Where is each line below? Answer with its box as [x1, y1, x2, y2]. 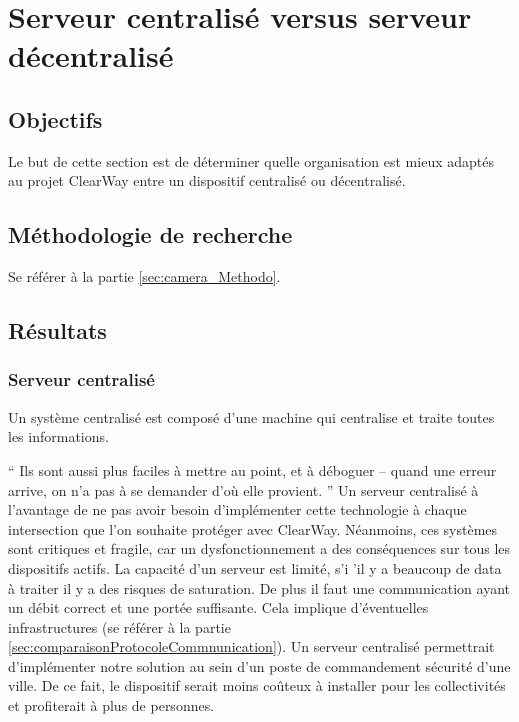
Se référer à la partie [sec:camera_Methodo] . [8, 266, 281, 287]
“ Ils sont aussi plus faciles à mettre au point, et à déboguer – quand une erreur [8, 459, 497, 480]
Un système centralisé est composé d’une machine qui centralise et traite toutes [8, 406, 495, 427]
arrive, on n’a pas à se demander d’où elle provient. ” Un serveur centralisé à [8, 479, 479, 500]
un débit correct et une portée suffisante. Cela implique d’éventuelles [8, 597, 429, 618]
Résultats [8, 315, 107, 346]
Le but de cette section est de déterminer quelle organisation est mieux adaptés [8, 150, 494, 171]
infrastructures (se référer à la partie [8, 616, 231, 637]
